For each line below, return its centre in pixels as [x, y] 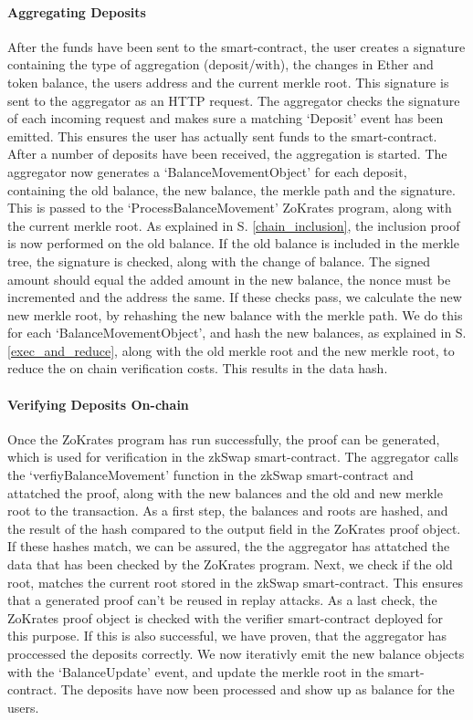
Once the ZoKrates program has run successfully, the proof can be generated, [224, 438]
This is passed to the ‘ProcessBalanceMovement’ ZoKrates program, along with [230, 208]
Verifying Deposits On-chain [98, 404]
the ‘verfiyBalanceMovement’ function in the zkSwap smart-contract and [210, 475]
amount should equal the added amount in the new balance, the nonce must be [229, 279]
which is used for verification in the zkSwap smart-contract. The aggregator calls [233, 457]
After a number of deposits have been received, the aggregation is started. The [227, 154]
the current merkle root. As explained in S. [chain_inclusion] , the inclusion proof [234, 225]
